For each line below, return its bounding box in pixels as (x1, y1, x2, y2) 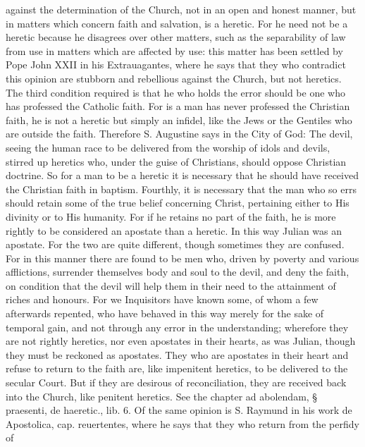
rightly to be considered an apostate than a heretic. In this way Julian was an (6, 223, 342, 238)
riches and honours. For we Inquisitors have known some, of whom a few (6, 292, 318, 307)
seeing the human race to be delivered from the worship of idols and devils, (6, 140, 330, 154)
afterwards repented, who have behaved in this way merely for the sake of (6, 306, 324, 321)
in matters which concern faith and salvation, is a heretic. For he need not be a (6, 16, 348, 30)
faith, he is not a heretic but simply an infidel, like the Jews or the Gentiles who (6, 112, 352, 127)
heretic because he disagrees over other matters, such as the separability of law (6, 30, 346, 44)
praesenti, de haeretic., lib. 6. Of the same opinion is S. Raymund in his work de (6, 403, 352, 417)
